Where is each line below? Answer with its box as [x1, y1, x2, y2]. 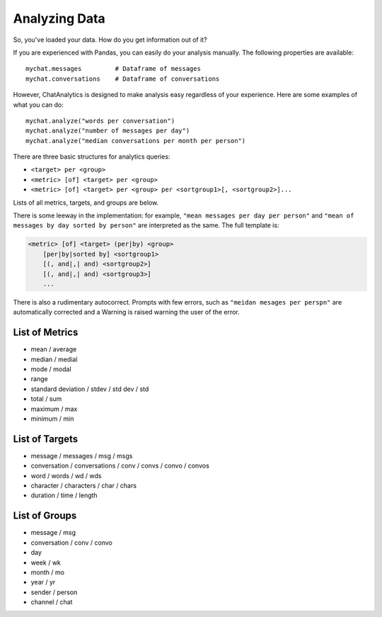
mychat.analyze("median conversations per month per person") [25, 137, 246, 145]
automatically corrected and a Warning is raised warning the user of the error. [13, 308, 240, 317]
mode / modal [30, 365, 71, 373]
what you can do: [13, 100, 64, 109]
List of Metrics [13, 327, 79, 339]
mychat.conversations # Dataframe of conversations [25, 74, 220, 83]
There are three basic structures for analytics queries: [13, 152, 170, 161]
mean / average [30, 345, 77, 353]
